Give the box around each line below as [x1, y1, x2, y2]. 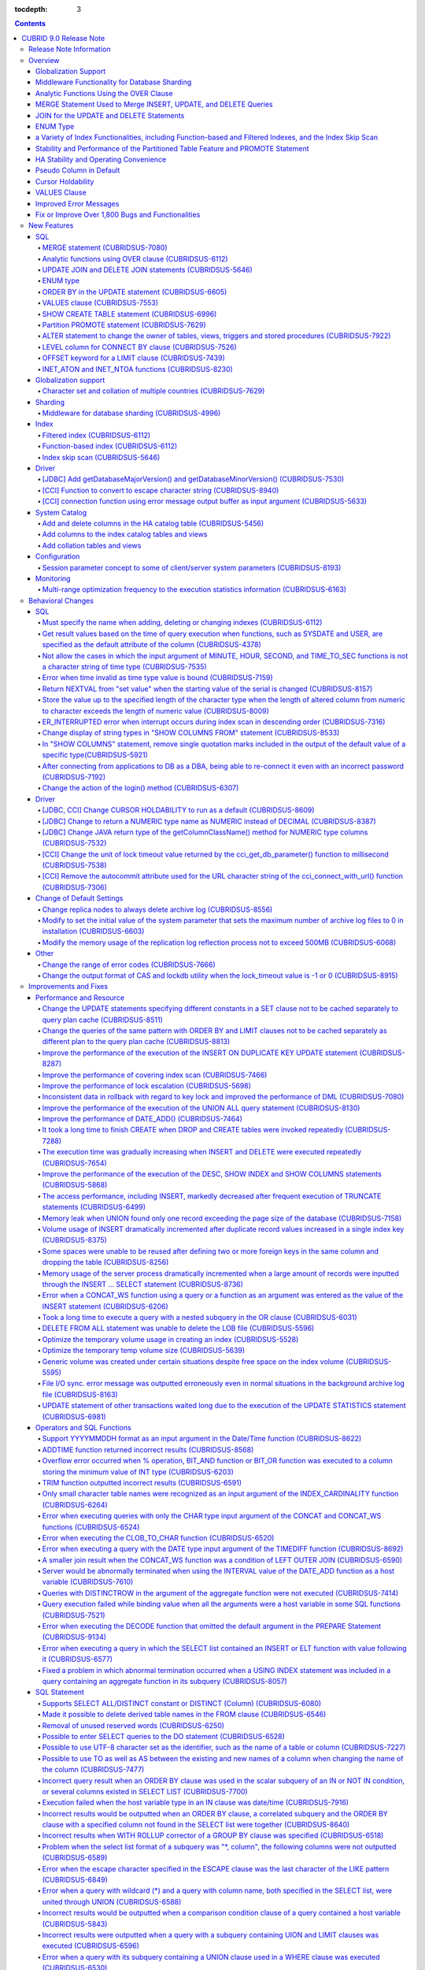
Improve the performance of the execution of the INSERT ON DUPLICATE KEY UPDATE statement [42, 1048, 358, 1057]
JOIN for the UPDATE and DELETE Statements [35, 110, 185, 120]
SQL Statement [35, 1687, 84, 1697]
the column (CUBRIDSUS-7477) [42, 1765, 145, 1775]
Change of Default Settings [35, 894, 124, 903]
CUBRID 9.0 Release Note [21, 33, 105, 43]
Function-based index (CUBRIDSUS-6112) [42, 441, 178, 451]
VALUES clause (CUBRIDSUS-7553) [42, 298, 159, 307]
